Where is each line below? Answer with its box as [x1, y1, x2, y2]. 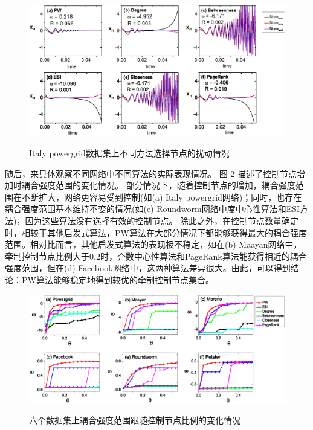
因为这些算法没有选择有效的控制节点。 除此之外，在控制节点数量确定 [25, 214, 299, 226]
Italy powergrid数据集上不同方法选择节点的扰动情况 [29, 146, 230, 159]
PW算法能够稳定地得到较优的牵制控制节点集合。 [21, 273, 214, 286]
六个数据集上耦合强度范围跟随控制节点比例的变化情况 [29, 414, 240, 426]
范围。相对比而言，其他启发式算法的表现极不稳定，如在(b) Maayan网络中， [5, 238, 302, 251]
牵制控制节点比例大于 [5, 249, 89, 262]
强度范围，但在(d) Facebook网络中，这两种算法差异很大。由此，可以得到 [5, 262, 291, 274]
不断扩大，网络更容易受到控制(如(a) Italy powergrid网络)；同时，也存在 [21, 190, 302, 203]
